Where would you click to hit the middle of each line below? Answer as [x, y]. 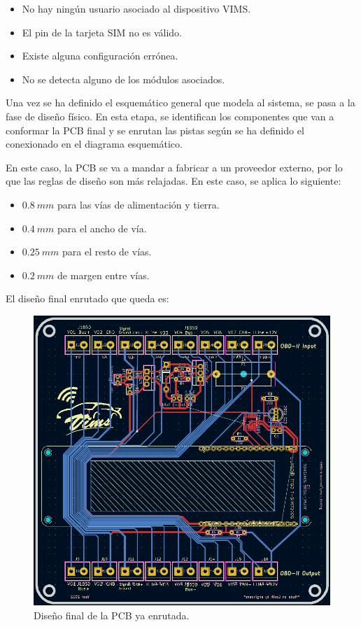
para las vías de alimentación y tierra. [139, 204]
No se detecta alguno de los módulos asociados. [123, 79]
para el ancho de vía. [102, 228]
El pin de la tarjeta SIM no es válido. [102, 32]
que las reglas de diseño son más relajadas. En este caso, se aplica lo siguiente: [174, 181]
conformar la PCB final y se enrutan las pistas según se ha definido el [155, 130]
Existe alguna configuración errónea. [100, 56]
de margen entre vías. [104, 275]
